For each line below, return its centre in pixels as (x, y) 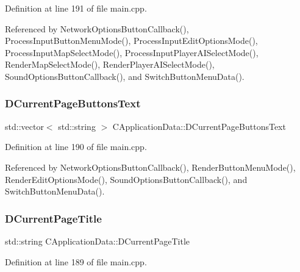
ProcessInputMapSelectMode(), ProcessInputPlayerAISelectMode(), (132, 52)
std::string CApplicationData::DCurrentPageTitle (98, 241)
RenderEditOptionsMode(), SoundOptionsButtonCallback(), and (126, 179)
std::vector (24, 126)
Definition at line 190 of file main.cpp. (76, 147)
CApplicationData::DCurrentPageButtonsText (199, 126)
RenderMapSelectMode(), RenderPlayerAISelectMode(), (110, 64)
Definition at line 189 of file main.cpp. (76, 261)
